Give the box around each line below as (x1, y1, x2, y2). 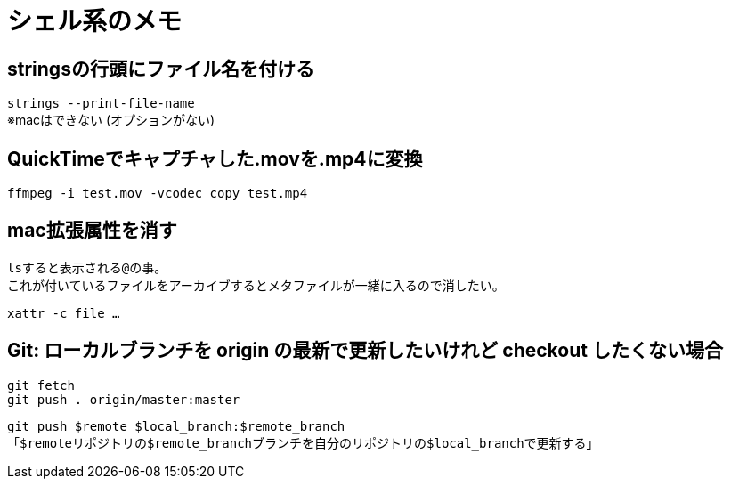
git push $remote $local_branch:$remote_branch (7, 418, 345, 433)
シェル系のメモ (7, 6, 183, 36)
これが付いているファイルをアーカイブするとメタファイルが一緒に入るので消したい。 (7, 277, 505, 293)
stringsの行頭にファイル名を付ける (7, 57, 314, 80)
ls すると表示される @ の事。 (7, 259, 167, 275)
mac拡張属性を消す (7, 219, 177, 242)
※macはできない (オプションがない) (7, 112, 215, 128)
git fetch (7, 377, 75, 393)
